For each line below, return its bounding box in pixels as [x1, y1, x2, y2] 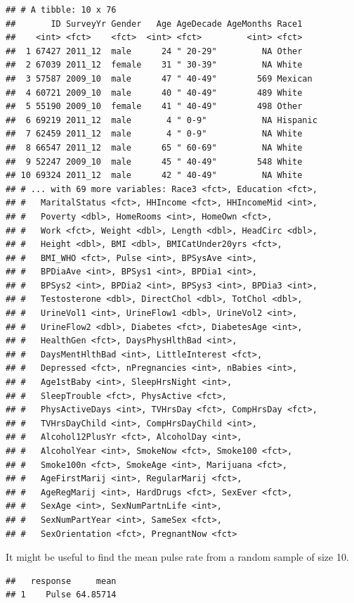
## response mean [6, 576, 117, 586]
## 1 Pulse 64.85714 [6, 590, 117, 600]
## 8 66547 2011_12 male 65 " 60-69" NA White [6, 142, 303, 153]
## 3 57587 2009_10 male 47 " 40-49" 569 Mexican [6, 73, 313, 84]
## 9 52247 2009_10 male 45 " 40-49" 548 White [6, 156, 303, 167]
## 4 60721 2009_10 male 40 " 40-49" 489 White [6, 87, 303, 98]
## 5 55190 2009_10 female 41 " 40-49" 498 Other [6, 101, 303, 112]
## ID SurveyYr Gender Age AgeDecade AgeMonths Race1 [6, 18, 303, 29]
